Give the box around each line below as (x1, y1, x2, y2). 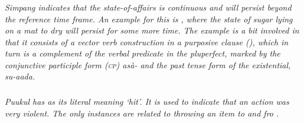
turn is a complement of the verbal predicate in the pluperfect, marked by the (5, 47, 280, 59)
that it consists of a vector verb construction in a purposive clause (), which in (5, 35, 289, 48)
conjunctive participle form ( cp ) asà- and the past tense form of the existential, (5, 58, 291, 71)
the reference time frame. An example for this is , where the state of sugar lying (5, 12, 293, 25)
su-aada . (5, 70, 35, 82)
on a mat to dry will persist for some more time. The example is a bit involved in (5, 24, 299, 36)
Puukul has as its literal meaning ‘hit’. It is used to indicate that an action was (5, 95, 289, 107)
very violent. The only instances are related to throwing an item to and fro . (5, 107, 279, 119)
